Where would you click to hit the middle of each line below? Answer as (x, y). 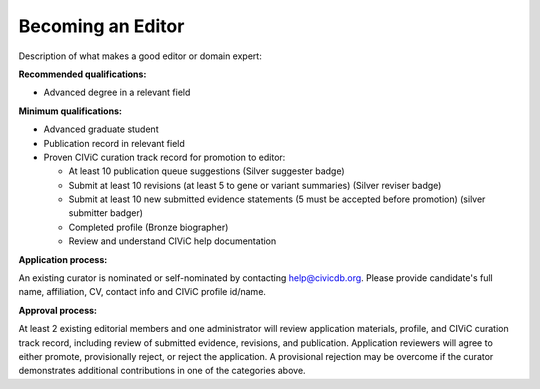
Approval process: (57, 310)
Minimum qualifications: (70, 111)
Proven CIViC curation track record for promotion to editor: (164, 157)
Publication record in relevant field (114, 143)
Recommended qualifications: (82, 74)
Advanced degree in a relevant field (117, 92)
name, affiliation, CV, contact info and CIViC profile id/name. (142, 292)
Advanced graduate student (101, 129)
